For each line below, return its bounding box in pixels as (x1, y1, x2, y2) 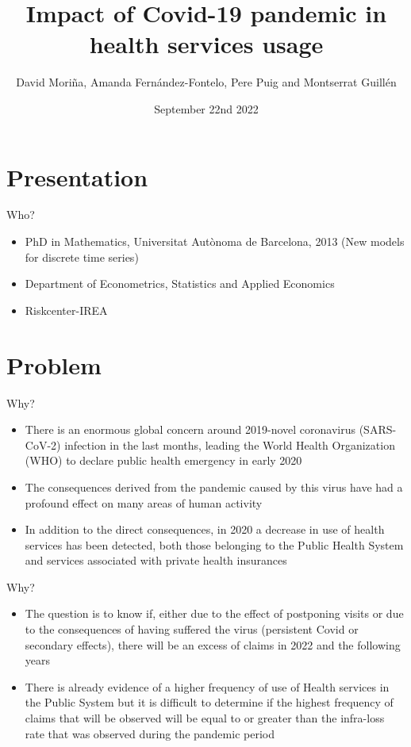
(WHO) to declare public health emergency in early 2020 (25, 452, 302, 469)
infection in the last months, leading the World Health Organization (64, 436, 395, 453)
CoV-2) (25, 436, 61, 453)
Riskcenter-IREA (25, 301, 108, 318)
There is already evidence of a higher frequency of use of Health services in (25, 678, 390, 695)
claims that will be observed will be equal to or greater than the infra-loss (25, 710, 385, 726)
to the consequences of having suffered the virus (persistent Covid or (25, 621, 359, 638)
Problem (6, 348, 102, 381)
